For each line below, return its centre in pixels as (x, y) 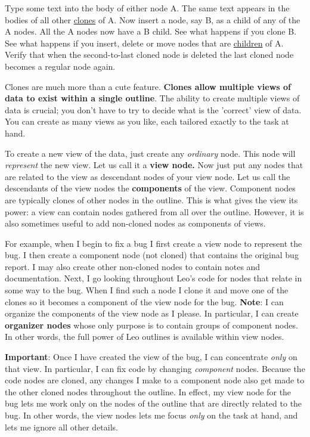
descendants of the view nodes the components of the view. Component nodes (150, 188)
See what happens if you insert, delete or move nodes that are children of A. (144, 43)
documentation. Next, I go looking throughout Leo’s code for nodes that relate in (154, 278)
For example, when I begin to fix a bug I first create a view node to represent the (154, 243)
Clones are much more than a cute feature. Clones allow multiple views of (148, 86)
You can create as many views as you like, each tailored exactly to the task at (147, 121)
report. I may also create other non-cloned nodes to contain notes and (133, 266)
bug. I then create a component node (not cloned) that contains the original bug (152, 255)
